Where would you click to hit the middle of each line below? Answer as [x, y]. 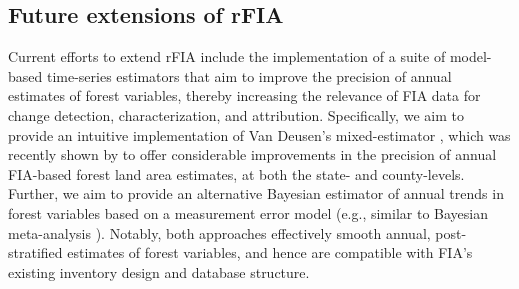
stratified [35, 252]
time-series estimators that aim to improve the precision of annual [249, 75]
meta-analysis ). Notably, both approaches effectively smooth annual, [219, 232]
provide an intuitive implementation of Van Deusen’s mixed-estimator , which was [259, 134]
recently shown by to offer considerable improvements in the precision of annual [252, 154]
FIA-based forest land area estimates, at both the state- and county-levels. [236, 173]
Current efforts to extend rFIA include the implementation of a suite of [227, 56]
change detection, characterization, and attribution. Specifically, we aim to [236, 114]
